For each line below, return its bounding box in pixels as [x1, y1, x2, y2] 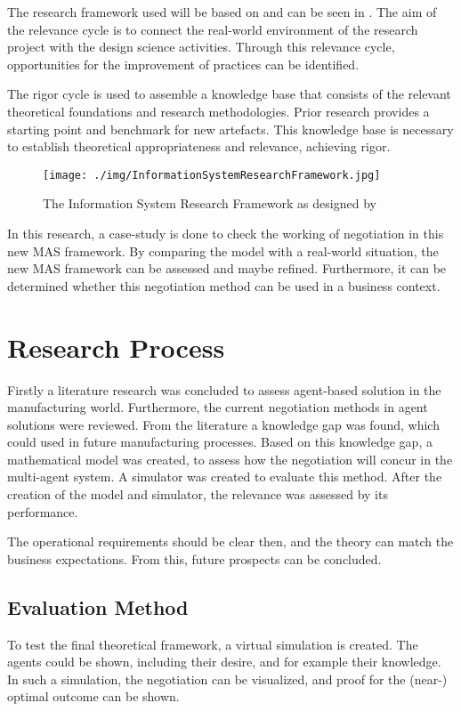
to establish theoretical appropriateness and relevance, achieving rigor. [7, 137, 391, 156]
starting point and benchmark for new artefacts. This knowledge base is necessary [7, 119, 454, 138]
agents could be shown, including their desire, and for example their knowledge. [7, 652, 441, 671]
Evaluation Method [7, 593, 189, 620]
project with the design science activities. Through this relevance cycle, [7, 37, 395, 56]
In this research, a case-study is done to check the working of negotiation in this [7, 224, 444, 242]
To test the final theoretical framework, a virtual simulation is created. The [7, 634, 418, 653]
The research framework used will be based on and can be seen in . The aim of [7, 3, 437, 20]
